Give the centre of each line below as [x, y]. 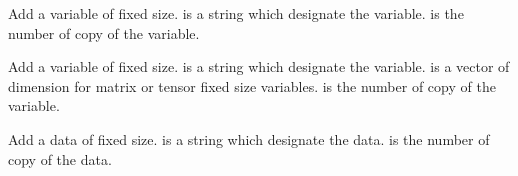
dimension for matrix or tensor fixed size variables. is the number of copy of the [252, 85]
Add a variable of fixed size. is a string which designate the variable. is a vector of [259, 66]
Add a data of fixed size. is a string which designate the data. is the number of [249, 138]
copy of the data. [60, 158]
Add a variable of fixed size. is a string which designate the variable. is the [236, 13]
